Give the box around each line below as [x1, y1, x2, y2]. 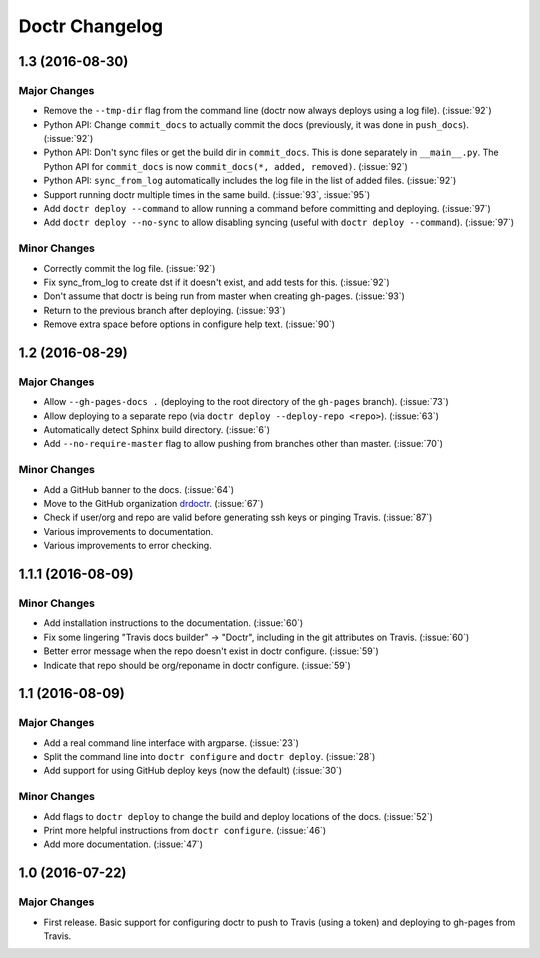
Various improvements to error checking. [43, 540, 212, 552]
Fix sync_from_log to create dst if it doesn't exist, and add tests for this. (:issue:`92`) [43, 276, 390, 288]
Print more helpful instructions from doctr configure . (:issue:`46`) [43, 824, 327, 836]
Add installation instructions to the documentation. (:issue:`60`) [43, 617, 304, 629]
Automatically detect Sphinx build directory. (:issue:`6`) [43, 424, 270, 436]
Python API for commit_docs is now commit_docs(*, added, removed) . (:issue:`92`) [43, 160, 409, 172]
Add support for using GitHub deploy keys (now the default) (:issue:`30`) [43, 765, 343, 777]
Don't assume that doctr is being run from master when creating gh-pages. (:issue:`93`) [43, 290, 405, 302]
